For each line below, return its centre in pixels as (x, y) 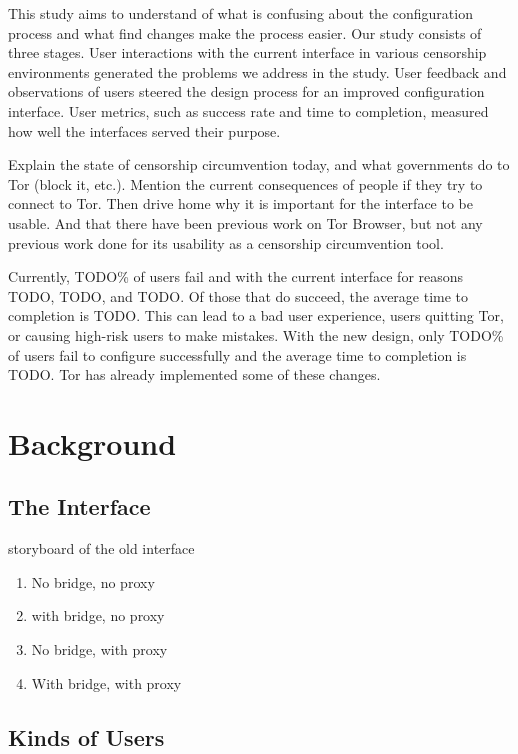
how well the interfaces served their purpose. (144, 130)
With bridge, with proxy (106, 682)
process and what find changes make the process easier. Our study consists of (245, 32)
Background (92, 442)
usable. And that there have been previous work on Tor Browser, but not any (245, 222)
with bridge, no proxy (98, 615)
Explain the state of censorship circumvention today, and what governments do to (259, 164)
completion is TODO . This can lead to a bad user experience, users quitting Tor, (256, 315)
